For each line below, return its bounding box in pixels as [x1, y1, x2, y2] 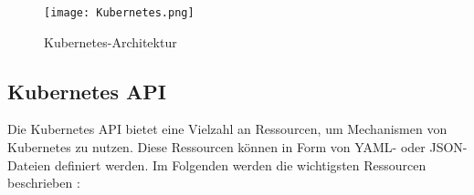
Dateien [7, 155, 51, 174]
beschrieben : [7, 173, 80, 192]
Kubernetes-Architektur [44, 32, 177, 51]
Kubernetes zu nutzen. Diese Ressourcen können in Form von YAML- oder [7, 138, 426, 157]
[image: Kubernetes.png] [44, 6, 195, 19]
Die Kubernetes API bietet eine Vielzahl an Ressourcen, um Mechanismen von [7, 119, 448, 139]
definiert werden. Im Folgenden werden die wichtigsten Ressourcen [54, 155, 427, 174]
